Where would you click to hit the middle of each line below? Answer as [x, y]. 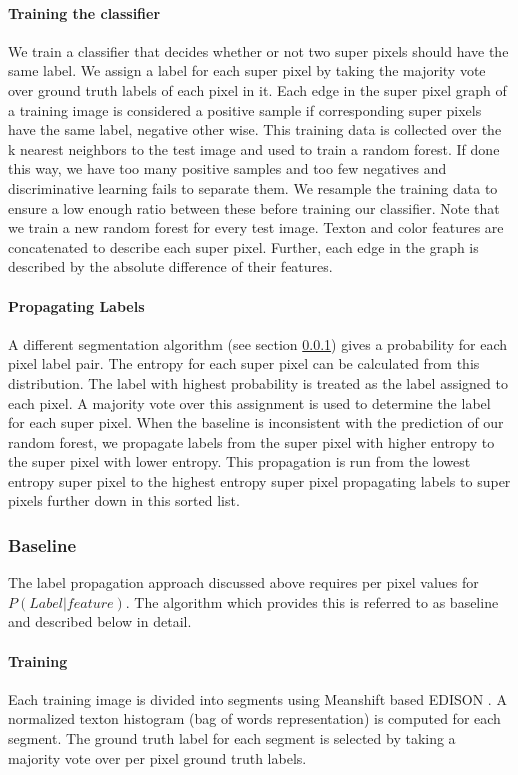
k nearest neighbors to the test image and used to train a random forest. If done [254, 148]
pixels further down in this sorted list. [124, 500]
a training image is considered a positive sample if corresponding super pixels [245, 109]
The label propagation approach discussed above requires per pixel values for [243, 582]
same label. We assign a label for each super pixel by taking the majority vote [247, 70]
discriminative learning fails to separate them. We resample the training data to [253, 187]
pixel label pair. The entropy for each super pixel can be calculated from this [244, 363]
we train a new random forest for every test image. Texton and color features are [256, 227]
